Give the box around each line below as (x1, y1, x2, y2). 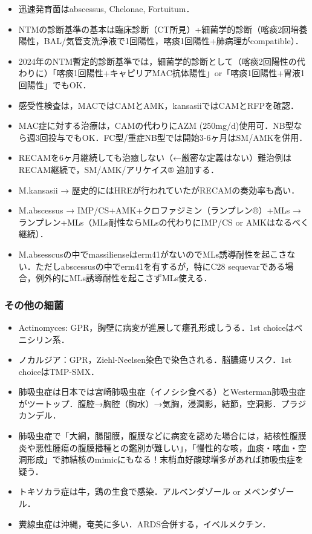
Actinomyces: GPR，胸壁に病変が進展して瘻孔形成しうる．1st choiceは (18, 321, 294, 333)
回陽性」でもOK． (18, 78, 91, 91)
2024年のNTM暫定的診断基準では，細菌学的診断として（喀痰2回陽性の (18, 54, 297, 67)
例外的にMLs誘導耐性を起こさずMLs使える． (35, 272, 212, 284)
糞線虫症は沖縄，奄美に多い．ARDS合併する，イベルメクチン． (18, 517, 271, 530)
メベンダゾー (243, 485, 294, 498)
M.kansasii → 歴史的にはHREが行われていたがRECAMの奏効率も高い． (18, 183, 300, 196)
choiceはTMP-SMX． (18, 365, 99, 377)
